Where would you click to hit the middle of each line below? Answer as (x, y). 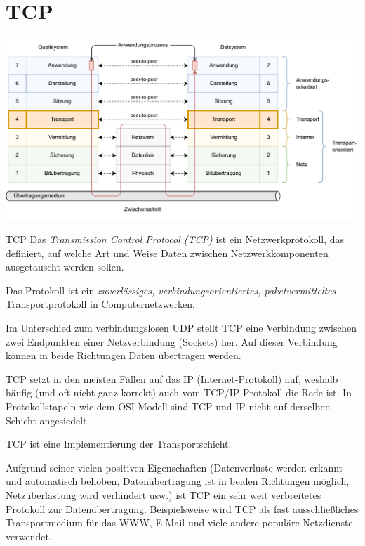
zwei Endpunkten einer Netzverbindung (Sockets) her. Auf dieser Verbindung (172, 341)
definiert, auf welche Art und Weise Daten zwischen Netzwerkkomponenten (167, 253)
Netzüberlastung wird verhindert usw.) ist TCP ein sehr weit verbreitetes (164, 495)
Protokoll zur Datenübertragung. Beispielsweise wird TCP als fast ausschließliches (182, 508)
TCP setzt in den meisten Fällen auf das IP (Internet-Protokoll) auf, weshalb (172, 378)
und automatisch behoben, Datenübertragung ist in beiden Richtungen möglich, (178, 481)
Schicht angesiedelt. (48, 420)
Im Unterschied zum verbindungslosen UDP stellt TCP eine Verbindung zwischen (181, 328)
